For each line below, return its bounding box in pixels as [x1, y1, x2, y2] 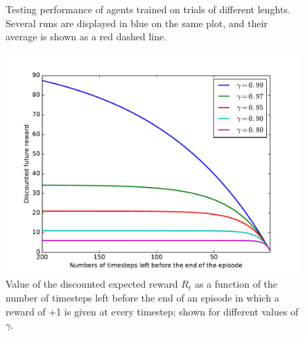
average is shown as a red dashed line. [6, 29, 167, 44]
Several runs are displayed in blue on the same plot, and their [6, 15, 268, 30]
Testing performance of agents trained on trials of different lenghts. [6, 2, 290, 16]
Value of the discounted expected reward [6, 277, 178, 291]
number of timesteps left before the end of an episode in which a [6, 290, 279, 304]
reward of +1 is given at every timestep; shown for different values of [6, 304, 299, 318]
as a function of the [194, 277, 278, 291]
